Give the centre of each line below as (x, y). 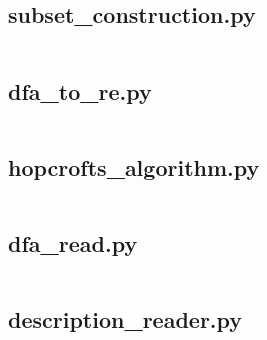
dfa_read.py (73, 243)
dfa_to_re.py (80, 90)
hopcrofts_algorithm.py (134, 166)
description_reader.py (125, 319)
